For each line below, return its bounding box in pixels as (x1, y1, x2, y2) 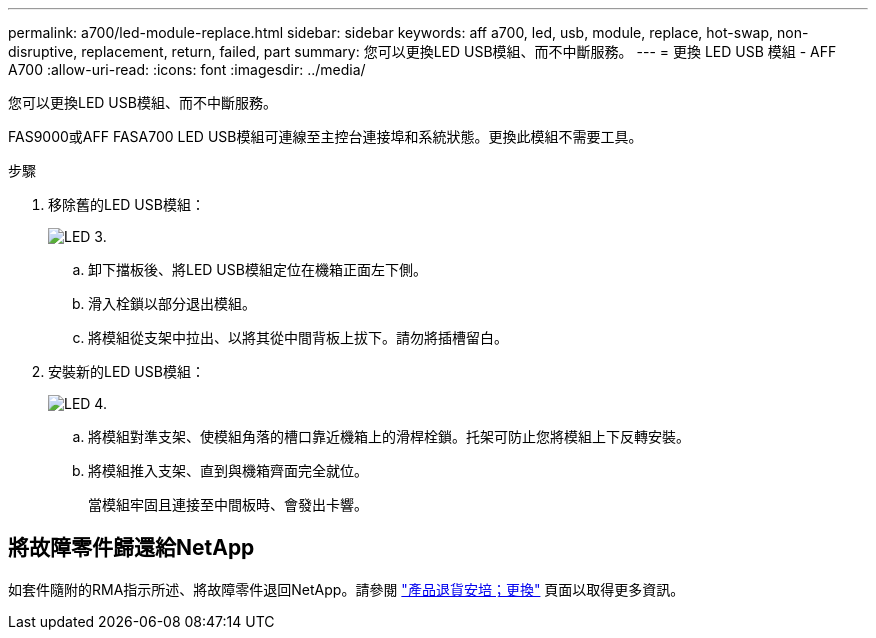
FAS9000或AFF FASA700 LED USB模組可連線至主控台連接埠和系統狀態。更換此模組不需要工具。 (8, 128, 643, 145)
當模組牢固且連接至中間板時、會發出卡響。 (88, 496, 368, 513)
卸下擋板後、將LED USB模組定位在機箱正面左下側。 (88, 261, 427, 278)
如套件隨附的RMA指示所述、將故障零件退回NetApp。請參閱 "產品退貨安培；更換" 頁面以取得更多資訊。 (8, 580, 685, 598)
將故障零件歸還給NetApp (8, 535, 255, 561)
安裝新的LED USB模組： (48, 363, 205, 380)
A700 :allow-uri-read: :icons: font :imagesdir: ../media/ (8, 61, 366, 78)
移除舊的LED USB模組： (48, 196, 205, 213)
